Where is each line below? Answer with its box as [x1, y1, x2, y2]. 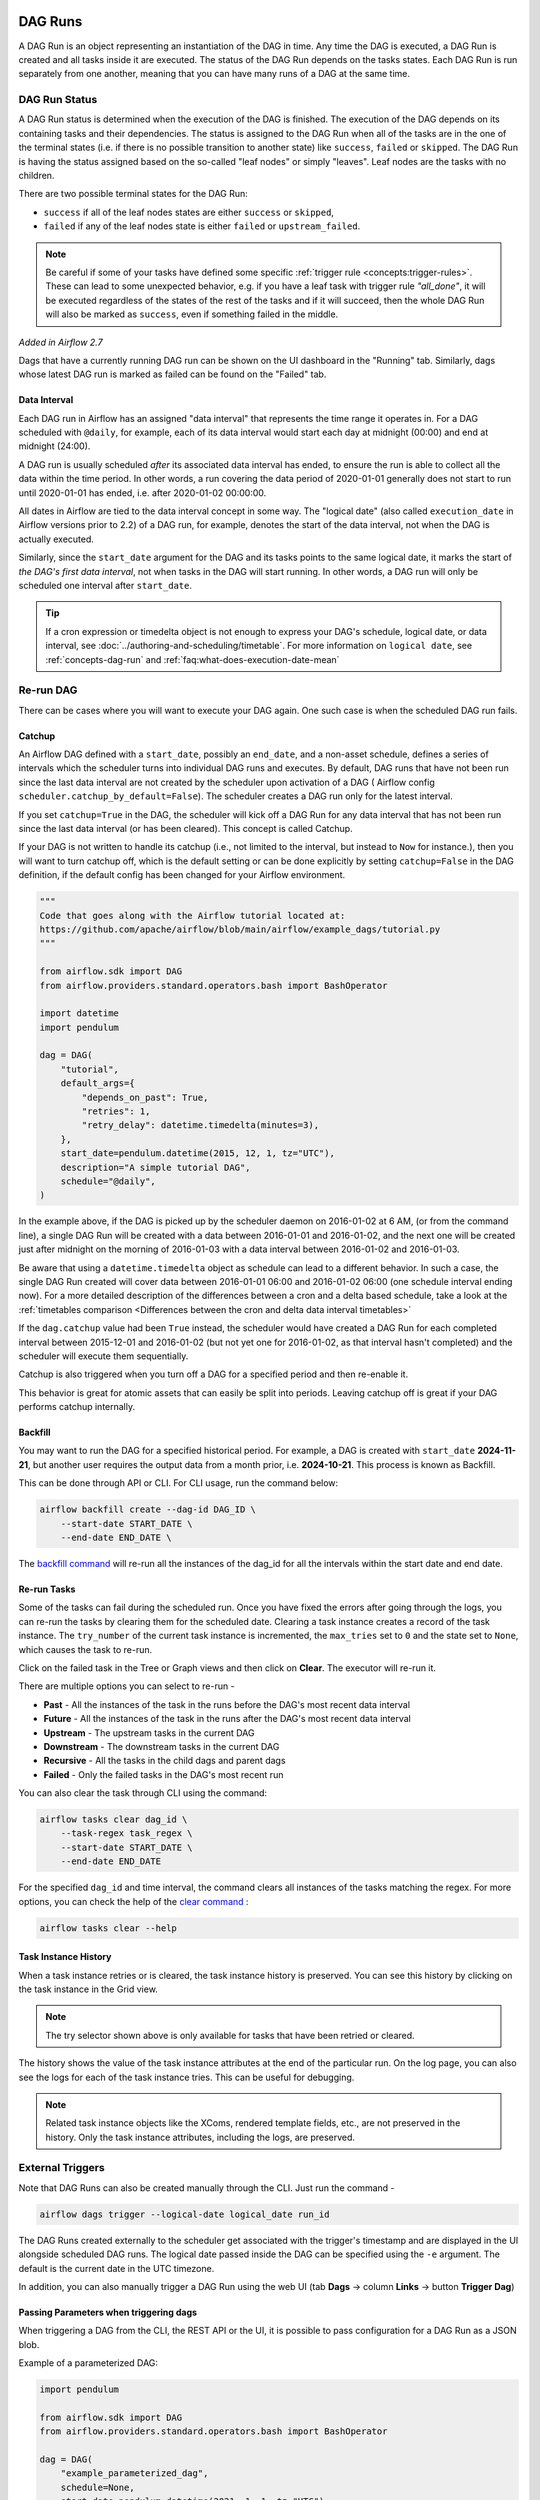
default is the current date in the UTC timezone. [18, 2262, 215, 2274]
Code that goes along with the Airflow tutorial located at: [39, 910, 346, 921]
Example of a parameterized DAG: [18, 2357, 159, 2369]
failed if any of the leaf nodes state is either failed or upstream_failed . [43, 220, 361, 232]
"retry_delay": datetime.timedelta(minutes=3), [81, 1120, 320, 1131]
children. [18, 170, 55, 181]
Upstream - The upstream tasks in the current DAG [43, 1726, 255, 1739]
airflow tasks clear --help [39, 1922, 177, 1934]
